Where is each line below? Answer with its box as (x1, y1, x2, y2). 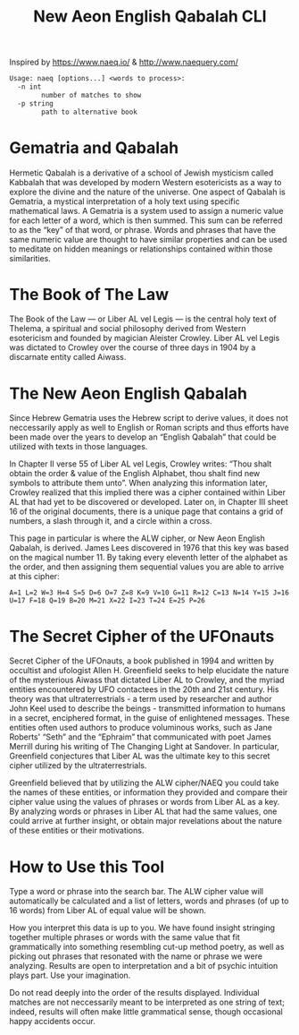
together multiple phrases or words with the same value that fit (9, 932, 241, 943)
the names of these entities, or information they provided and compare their (9, 787, 288, 798)
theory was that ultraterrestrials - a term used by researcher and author (9, 694, 272, 705)
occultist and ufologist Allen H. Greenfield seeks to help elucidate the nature (9, 665, 289, 676)
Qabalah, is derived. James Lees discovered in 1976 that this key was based (9, 543, 289, 553)
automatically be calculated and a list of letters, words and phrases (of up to (9, 895, 289, 906)
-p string (17, 98, 54, 108)
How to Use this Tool (9, 857, 165, 877)
